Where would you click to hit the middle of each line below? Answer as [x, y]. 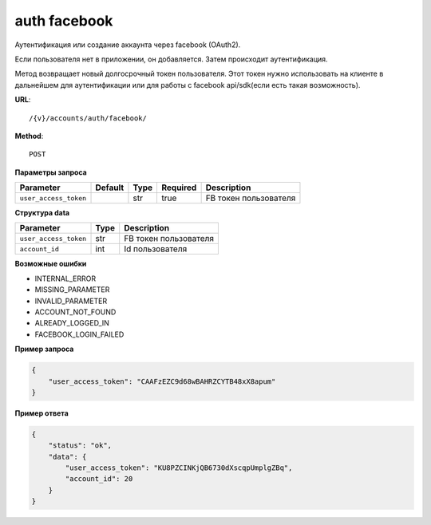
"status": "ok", [80, 446]
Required [179, 187]
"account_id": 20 [99, 479]
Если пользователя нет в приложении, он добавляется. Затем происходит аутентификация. [171, 59]
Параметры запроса [51, 172]
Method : [29, 136]
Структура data [42, 213]
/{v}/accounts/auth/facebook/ [88, 118]
